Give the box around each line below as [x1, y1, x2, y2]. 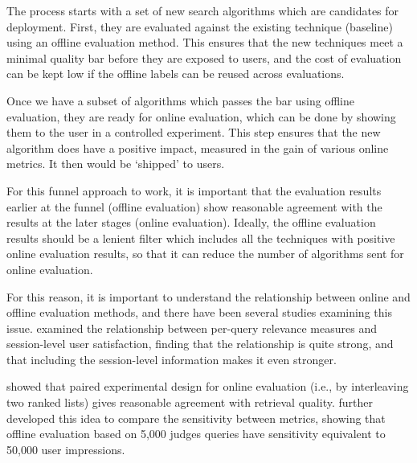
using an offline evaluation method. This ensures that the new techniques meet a [6, 34, 403, 51]
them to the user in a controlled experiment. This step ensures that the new [6, 124, 381, 141]
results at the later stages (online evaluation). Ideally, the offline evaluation [6, 214, 376, 231]
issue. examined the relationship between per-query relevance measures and [6, 319, 377, 336]
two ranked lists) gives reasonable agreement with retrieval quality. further [6, 394, 373, 411]
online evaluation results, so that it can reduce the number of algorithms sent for [6, 245, 404, 262]
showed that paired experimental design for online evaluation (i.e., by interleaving [6, 378, 409, 395]
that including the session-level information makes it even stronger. [6, 350, 337, 367]
